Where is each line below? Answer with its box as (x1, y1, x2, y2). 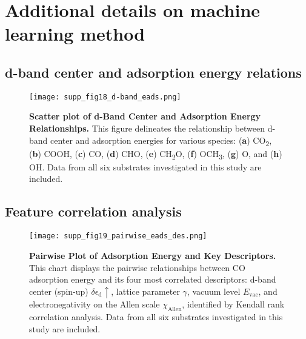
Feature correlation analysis (5, 202, 182, 221)
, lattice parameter (111, 284, 180, 297)
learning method (5, 21, 145, 46)
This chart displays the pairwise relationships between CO (29, 261, 245, 274)
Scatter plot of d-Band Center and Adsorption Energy (29, 110, 261, 123)
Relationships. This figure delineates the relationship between (29, 122, 265, 135)
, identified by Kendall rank (182, 298, 285, 310)
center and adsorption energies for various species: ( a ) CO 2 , (50, 133, 272, 148)
